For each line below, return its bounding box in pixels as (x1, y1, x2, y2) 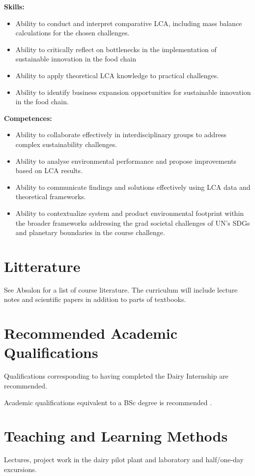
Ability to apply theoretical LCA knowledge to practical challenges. (15, 70, 219, 80)
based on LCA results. (15, 165, 83, 176)
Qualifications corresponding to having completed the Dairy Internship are (4, 371, 228, 381)
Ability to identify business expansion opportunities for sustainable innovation (15, 87, 251, 97)
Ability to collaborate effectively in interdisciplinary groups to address (15, 129, 227, 140)
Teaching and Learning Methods (4, 426, 228, 446)
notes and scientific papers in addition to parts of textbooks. (4, 294, 186, 304)
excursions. (4, 464, 37, 474)
